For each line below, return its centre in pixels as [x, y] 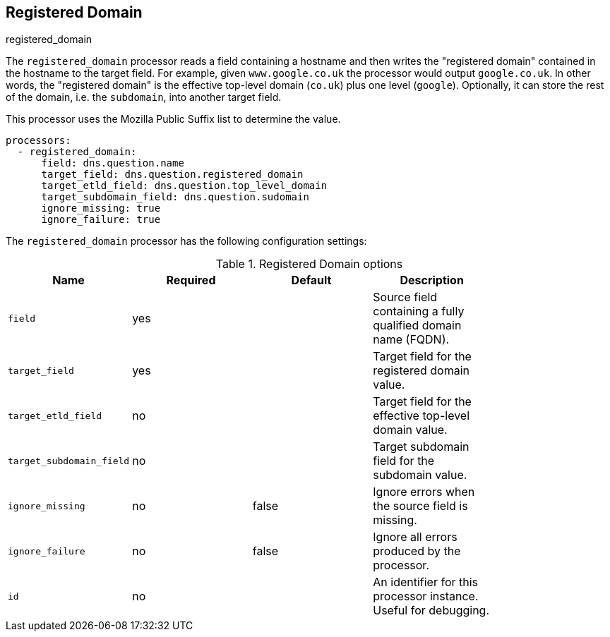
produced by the [417, 551]
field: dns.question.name [113, 163]
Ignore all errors [415, 537]
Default [311, 280]
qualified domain [417, 326]
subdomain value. [420, 475]
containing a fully [419, 311]
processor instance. [426, 596]
